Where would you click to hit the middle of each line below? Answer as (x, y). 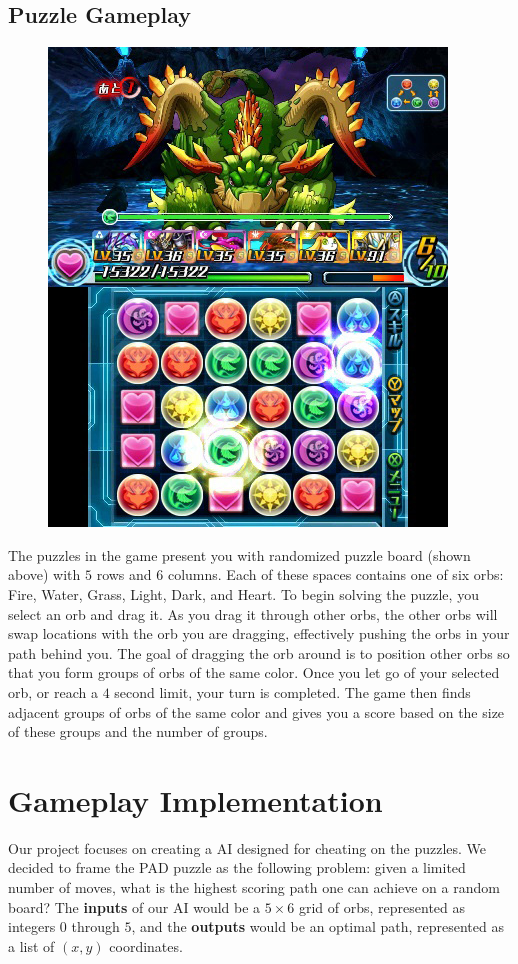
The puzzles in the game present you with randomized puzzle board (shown (239, 554)
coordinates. (146, 945)
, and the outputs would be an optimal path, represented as (317, 926)
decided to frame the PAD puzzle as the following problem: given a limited (237, 867)
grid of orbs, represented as (382, 906)
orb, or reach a (53, 691)
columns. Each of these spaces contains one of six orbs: (335, 574)
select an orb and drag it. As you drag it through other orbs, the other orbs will (253, 613)
